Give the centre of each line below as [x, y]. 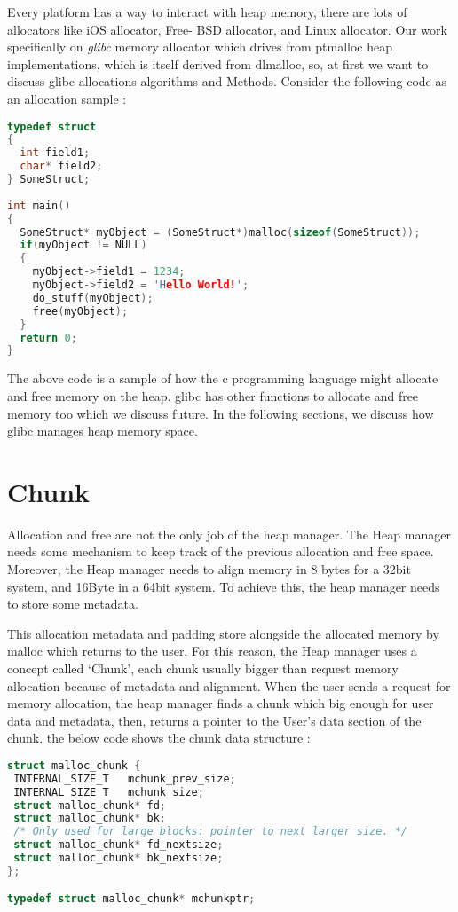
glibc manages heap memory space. [103, 431]
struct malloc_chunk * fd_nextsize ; [118, 845]
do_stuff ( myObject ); [93, 298]
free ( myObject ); [80, 311]
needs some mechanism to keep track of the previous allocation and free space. [221, 551]
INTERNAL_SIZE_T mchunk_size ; [109, 792]
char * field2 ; [61, 166]
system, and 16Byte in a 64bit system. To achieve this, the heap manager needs [224, 586]
